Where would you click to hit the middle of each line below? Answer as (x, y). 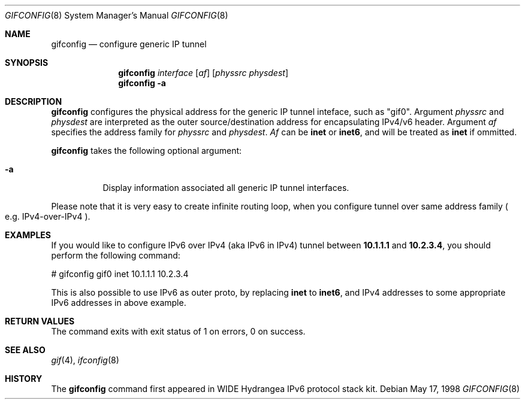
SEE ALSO (25, 350)
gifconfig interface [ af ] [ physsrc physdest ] (203, 73)
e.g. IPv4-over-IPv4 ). (48, 216)
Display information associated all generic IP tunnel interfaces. (226, 188)
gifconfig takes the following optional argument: (147, 151)
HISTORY (24, 379)
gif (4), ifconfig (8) (85, 360)
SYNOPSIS (27, 63)
